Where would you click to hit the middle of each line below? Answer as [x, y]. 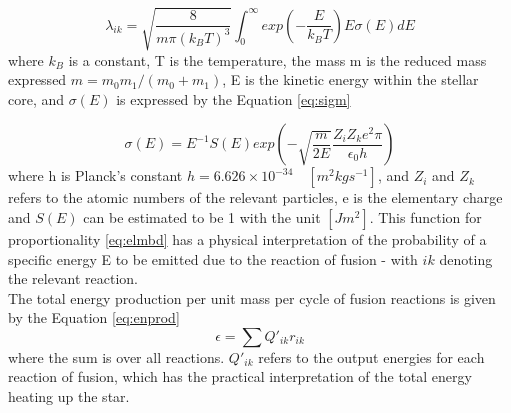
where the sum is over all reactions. [116, 356]
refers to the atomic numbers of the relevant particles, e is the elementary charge [255, 197]
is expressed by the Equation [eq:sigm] [233, 98]
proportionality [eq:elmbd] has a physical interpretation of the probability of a [247, 238]
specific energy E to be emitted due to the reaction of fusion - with [213, 258]
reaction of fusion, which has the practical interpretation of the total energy [240, 376]
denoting [466, 258]
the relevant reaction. [73, 278]
